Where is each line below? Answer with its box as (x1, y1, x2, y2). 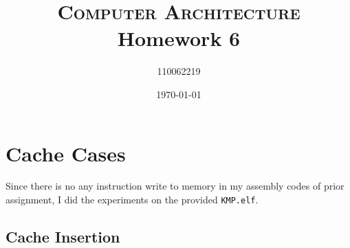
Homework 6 (117, 24, 241, 52)
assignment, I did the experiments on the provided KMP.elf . (6, 192, 259, 207)
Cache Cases (6, 139, 126, 167)
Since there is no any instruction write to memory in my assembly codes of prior (6, 179, 344, 193)
